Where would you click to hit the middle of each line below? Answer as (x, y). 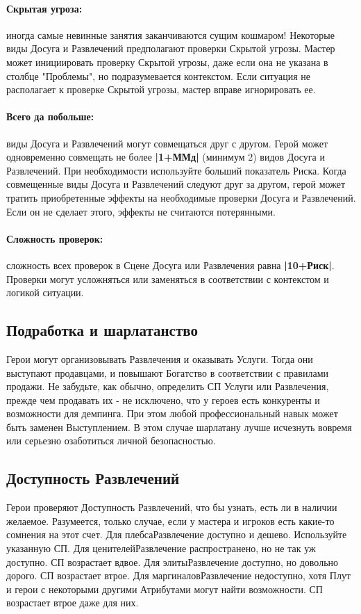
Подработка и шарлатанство (102, 330)
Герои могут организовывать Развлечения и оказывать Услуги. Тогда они (160, 358)
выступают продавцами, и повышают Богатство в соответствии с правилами (167, 372)
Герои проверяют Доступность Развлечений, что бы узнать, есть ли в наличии (172, 507)
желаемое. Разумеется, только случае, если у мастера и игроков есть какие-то (170, 520)
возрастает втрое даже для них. (73, 603)
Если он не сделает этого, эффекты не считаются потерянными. (141, 211)
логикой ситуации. (45, 292)
